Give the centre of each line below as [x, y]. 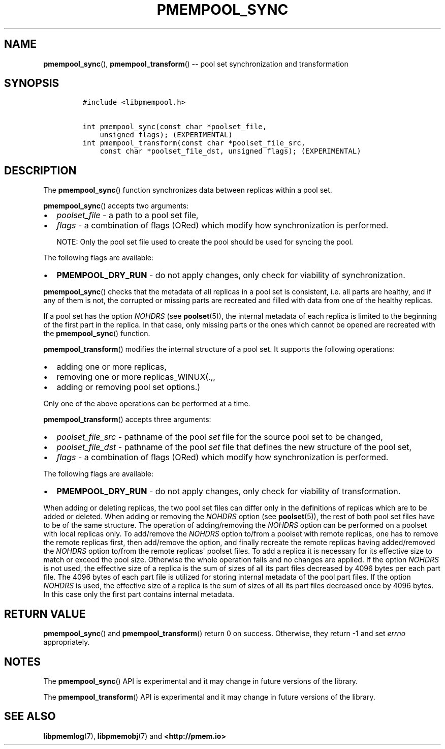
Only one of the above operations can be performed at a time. [147, 404]
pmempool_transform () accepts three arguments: [127, 420]
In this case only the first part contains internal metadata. [139, 594]
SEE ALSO [30, 716]
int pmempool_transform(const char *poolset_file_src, [194, 143]
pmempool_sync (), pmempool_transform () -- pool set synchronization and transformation [196, 64]
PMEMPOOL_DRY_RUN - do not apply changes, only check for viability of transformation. [229, 491]
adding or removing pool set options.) [129, 387]
